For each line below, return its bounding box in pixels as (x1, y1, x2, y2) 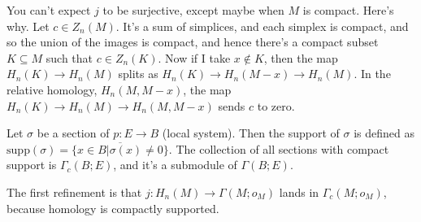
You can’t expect (7, 2, 91, 18)
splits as (118, 65, 158, 82)
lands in (279, 183, 319, 200)
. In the (354, 65, 391, 82)
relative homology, (7, 81, 98, 98)
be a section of (37, 124, 110, 141)
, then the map (263, 49, 338, 66)
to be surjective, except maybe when (102, 2, 284, 18)
